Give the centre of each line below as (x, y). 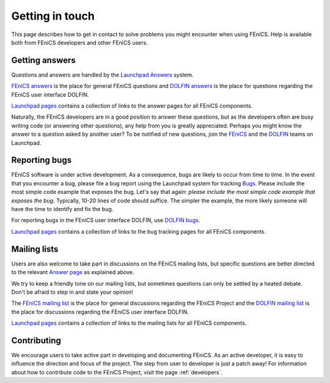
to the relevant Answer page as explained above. (73, 272)
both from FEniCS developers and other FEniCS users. (79, 42)
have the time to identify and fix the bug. (62, 209)
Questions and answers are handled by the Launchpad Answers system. (102, 75)
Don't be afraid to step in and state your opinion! (72, 292)
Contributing (36, 340)
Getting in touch (53, 16)
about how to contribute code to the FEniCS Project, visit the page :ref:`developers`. (117, 372)
